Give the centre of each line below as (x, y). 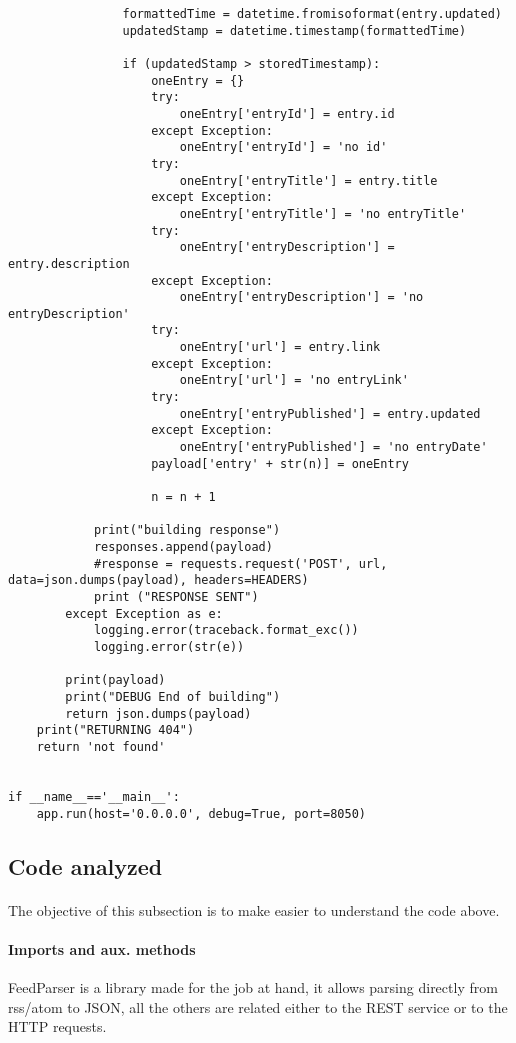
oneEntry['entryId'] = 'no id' (283, 147)
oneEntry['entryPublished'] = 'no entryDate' (333, 447)
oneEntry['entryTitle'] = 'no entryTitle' (323, 213)
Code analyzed (85, 865)
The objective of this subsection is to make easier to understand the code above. (254, 909)
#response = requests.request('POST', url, (240, 563)
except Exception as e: (144, 613)
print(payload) (115, 680)
